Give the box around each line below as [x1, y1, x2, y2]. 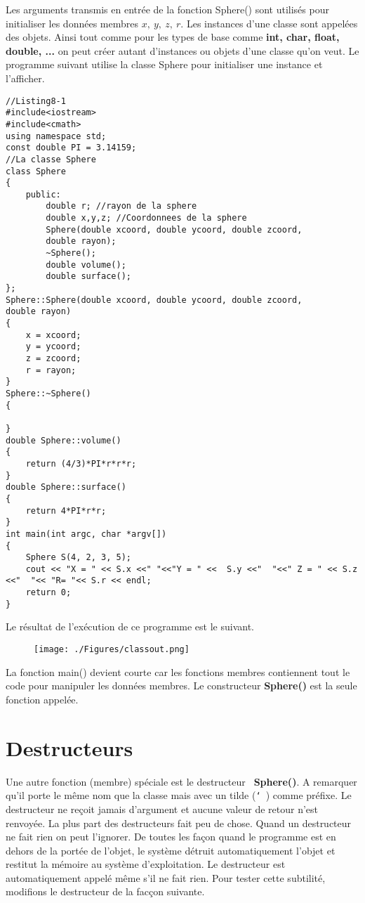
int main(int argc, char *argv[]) [6, 528, 167, 539]
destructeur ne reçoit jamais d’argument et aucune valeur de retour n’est [6, 801, 318, 816]
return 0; [25, 587, 72, 598]
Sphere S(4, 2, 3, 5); [25, 552, 131, 563]
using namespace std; [6, 131, 107, 141]
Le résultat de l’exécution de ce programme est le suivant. [6, 619, 254, 634]
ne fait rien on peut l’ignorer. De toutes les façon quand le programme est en [6, 829, 336, 844]
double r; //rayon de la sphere [46, 201, 197, 212]
